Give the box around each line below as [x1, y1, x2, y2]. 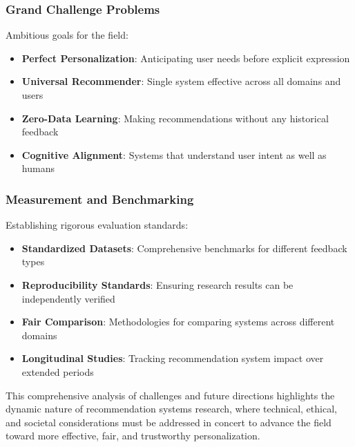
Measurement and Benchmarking [6, 190, 194, 207]
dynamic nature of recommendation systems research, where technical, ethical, [6, 401, 337, 416]
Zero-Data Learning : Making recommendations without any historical [21, 111, 329, 125]
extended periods [21, 364, 94, 379]
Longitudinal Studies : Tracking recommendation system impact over [21, 351, 324, 365]
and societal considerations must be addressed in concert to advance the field [6, 415, 332, 429]
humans [21, 161, 55, 175]
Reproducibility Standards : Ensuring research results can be [21, 277, 294, 292]
